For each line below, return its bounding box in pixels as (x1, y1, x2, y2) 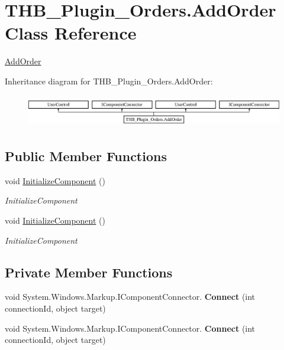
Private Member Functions (5, 263, 173, 281)
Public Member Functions (5, 147, 167, 165)
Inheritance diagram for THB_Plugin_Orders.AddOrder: (5, 74, 213, 87)
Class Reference (5, 21, 137, 45)
